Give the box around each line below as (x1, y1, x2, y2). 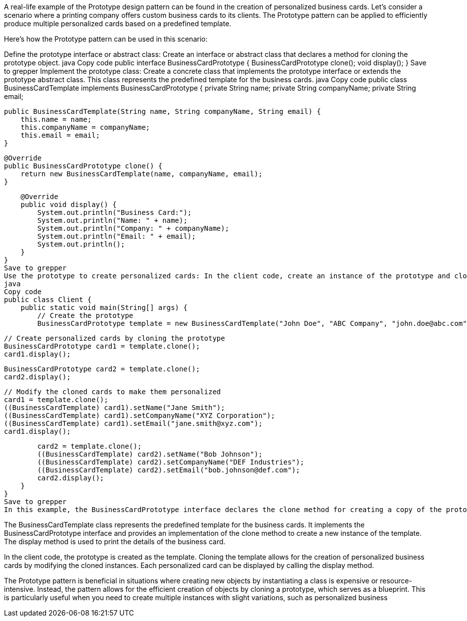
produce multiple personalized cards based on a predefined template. (4, 19, 232, 28)
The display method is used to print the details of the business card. (4, 537, 226, 546)
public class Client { (4, 296, 92, 304)
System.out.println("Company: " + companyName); (37, 224, 230, 232)
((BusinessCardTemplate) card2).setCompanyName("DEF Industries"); (37, 458, 304, 466)
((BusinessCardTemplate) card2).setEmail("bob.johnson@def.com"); (37, 466, 300, 474)
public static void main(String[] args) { (20, 304, 187, 311)
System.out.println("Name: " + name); (37, 216, 187, 224)
